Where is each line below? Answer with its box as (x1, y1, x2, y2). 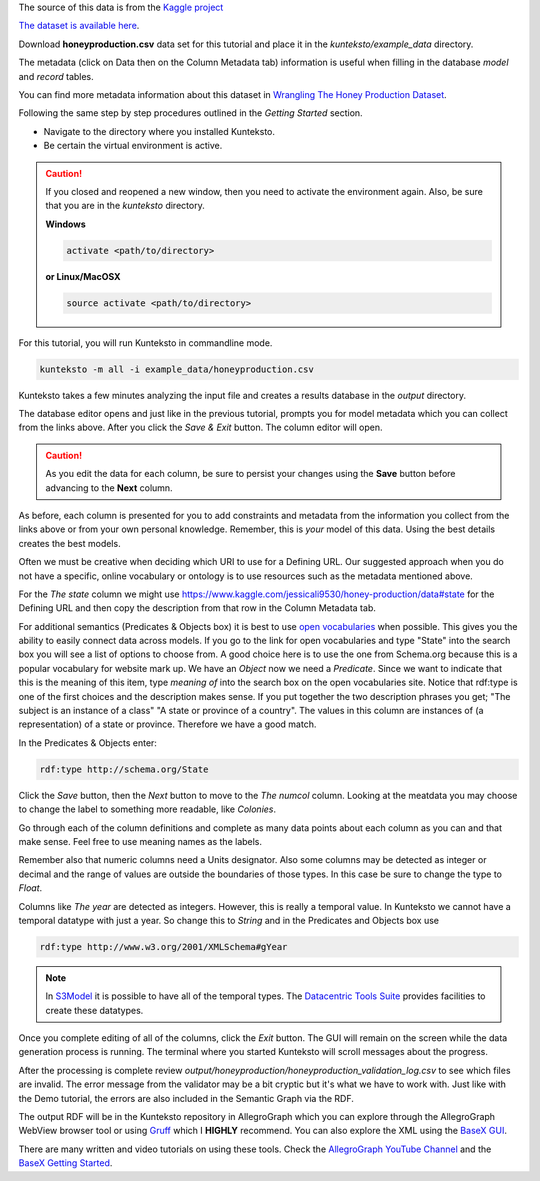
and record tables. (18, 70, 94, 82)
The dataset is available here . (18, 20, 140, 32)
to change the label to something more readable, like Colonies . (18, 803, 277, 815)
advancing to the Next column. (45, 481, 174, 494)
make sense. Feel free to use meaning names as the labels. (18, 835, 263, 847)
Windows (45, 218, 86, 230)
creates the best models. (18, 537, 121, 549)
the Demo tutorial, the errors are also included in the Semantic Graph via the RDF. (18, 1092, 355, 1104)
